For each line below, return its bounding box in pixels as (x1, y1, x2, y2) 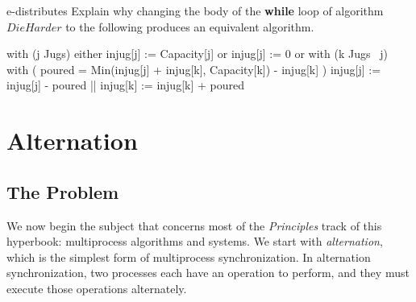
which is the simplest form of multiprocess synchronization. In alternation (6, 248, 371, 265)
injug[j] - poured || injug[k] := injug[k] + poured (6, 77, 244, 93)
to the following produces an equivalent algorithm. (65, 18, 314, 35)
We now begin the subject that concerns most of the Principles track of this (6, 217, 382, 234)
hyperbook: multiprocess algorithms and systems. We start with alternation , (6, 233, 383, 250)
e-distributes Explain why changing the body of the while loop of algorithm (6, 2, 384, 19)
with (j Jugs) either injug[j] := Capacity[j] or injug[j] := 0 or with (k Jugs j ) (6, 45, 388, 62)
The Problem (6, 179, 119, 204)
